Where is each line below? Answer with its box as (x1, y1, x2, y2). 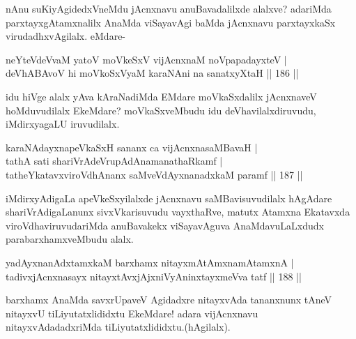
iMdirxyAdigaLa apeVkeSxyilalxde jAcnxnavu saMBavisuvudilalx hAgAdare (6, 190, 332, 205)
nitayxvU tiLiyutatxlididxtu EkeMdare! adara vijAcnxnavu (6, 306, 258, 320)
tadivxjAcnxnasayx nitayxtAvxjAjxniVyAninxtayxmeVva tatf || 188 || (6, 269, 302, 283)
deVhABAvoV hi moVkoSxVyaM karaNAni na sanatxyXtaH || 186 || (6, 66, 299, 80)
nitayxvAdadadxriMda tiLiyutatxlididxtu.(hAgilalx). (6, 319, 231, 334)
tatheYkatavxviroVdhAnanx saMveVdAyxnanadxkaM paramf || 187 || (6, 167, 303, 181)
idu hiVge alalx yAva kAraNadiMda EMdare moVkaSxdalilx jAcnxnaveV (6, 89, 317, 103)
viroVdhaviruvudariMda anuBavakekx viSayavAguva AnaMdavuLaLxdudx (6, 218, 324, 232)
